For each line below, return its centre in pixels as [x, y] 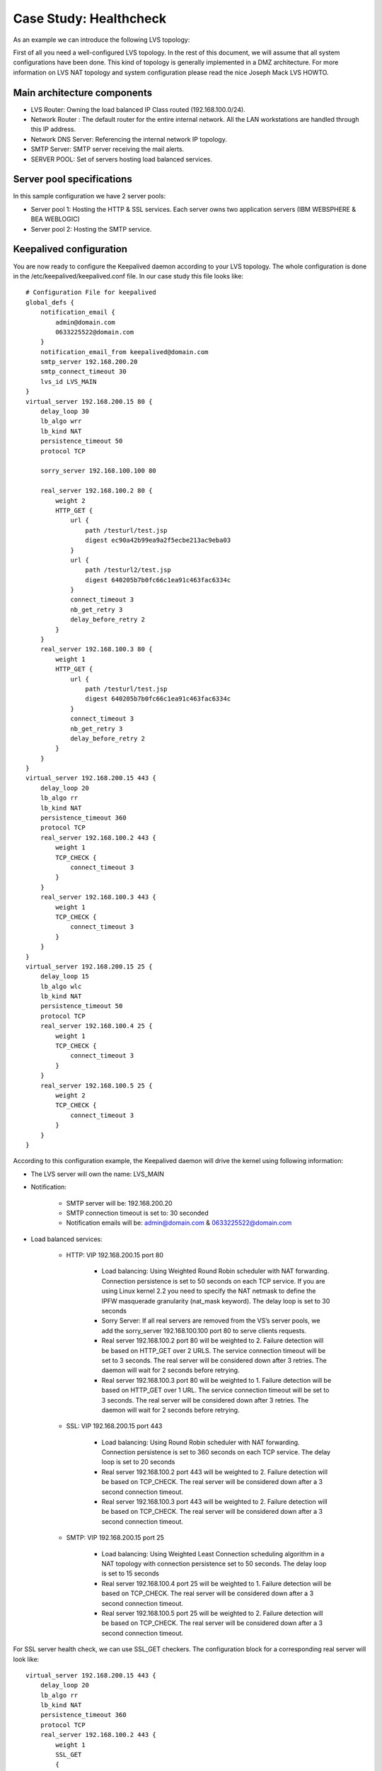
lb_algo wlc [61, 986]
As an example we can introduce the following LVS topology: [102, 40]
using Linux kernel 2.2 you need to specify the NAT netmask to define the [209, 1291]
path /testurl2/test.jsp [128, 570]
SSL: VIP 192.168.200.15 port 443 [114, 1426]
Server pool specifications [73, 180]
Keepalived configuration [70, 249]
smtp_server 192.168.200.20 [89, 362]
